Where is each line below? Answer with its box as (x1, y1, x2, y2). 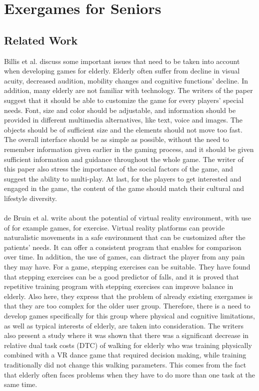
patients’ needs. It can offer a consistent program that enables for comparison (4, 241, 241, 252)
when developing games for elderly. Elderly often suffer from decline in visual (4, 65, 240, 76)
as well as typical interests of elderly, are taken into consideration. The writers (4, 320, 243, 330)
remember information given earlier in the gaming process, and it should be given (4, 143, 254, 154)
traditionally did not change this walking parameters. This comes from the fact (4, 359, 246, 369)
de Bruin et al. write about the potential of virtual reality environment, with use (4, 212, 251, 223)
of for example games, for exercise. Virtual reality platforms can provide (4, 222, 225, 232)
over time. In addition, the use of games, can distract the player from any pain (4, 251, 245, 262)
